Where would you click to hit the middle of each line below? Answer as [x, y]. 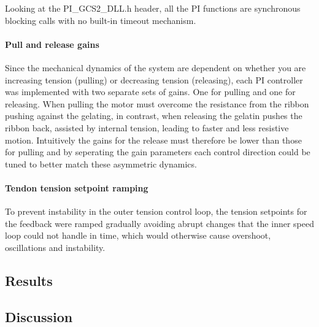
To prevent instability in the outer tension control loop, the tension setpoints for [156, 211]
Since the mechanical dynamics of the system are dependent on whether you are [156, 67]
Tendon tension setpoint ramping [77, 187]
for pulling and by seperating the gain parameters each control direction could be [158, 152]
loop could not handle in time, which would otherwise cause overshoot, [138, 235]
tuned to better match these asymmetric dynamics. [101, 163]
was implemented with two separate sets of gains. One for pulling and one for [150, 92]
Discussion [39, 316]
